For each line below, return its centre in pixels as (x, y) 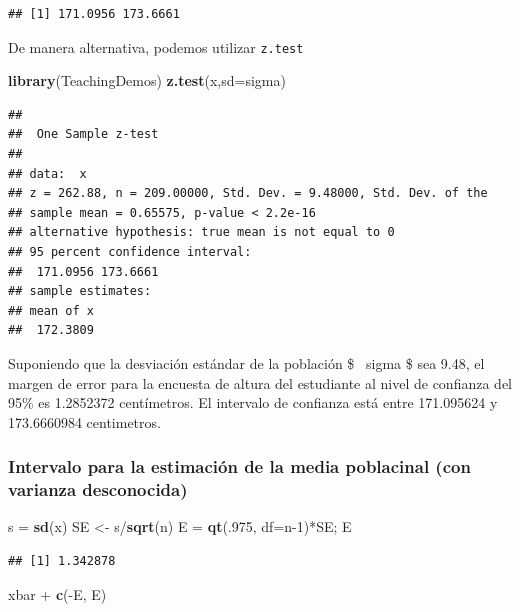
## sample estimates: (80, 291)
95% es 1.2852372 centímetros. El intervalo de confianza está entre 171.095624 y (253, 402)
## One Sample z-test (83, 134)
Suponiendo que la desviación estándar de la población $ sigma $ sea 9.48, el (246, 362)
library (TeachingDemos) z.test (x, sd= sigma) (147, 80)
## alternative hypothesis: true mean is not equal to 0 (201, 232)
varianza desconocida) (98, 489)
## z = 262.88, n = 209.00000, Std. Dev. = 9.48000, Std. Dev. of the (248, 193)
